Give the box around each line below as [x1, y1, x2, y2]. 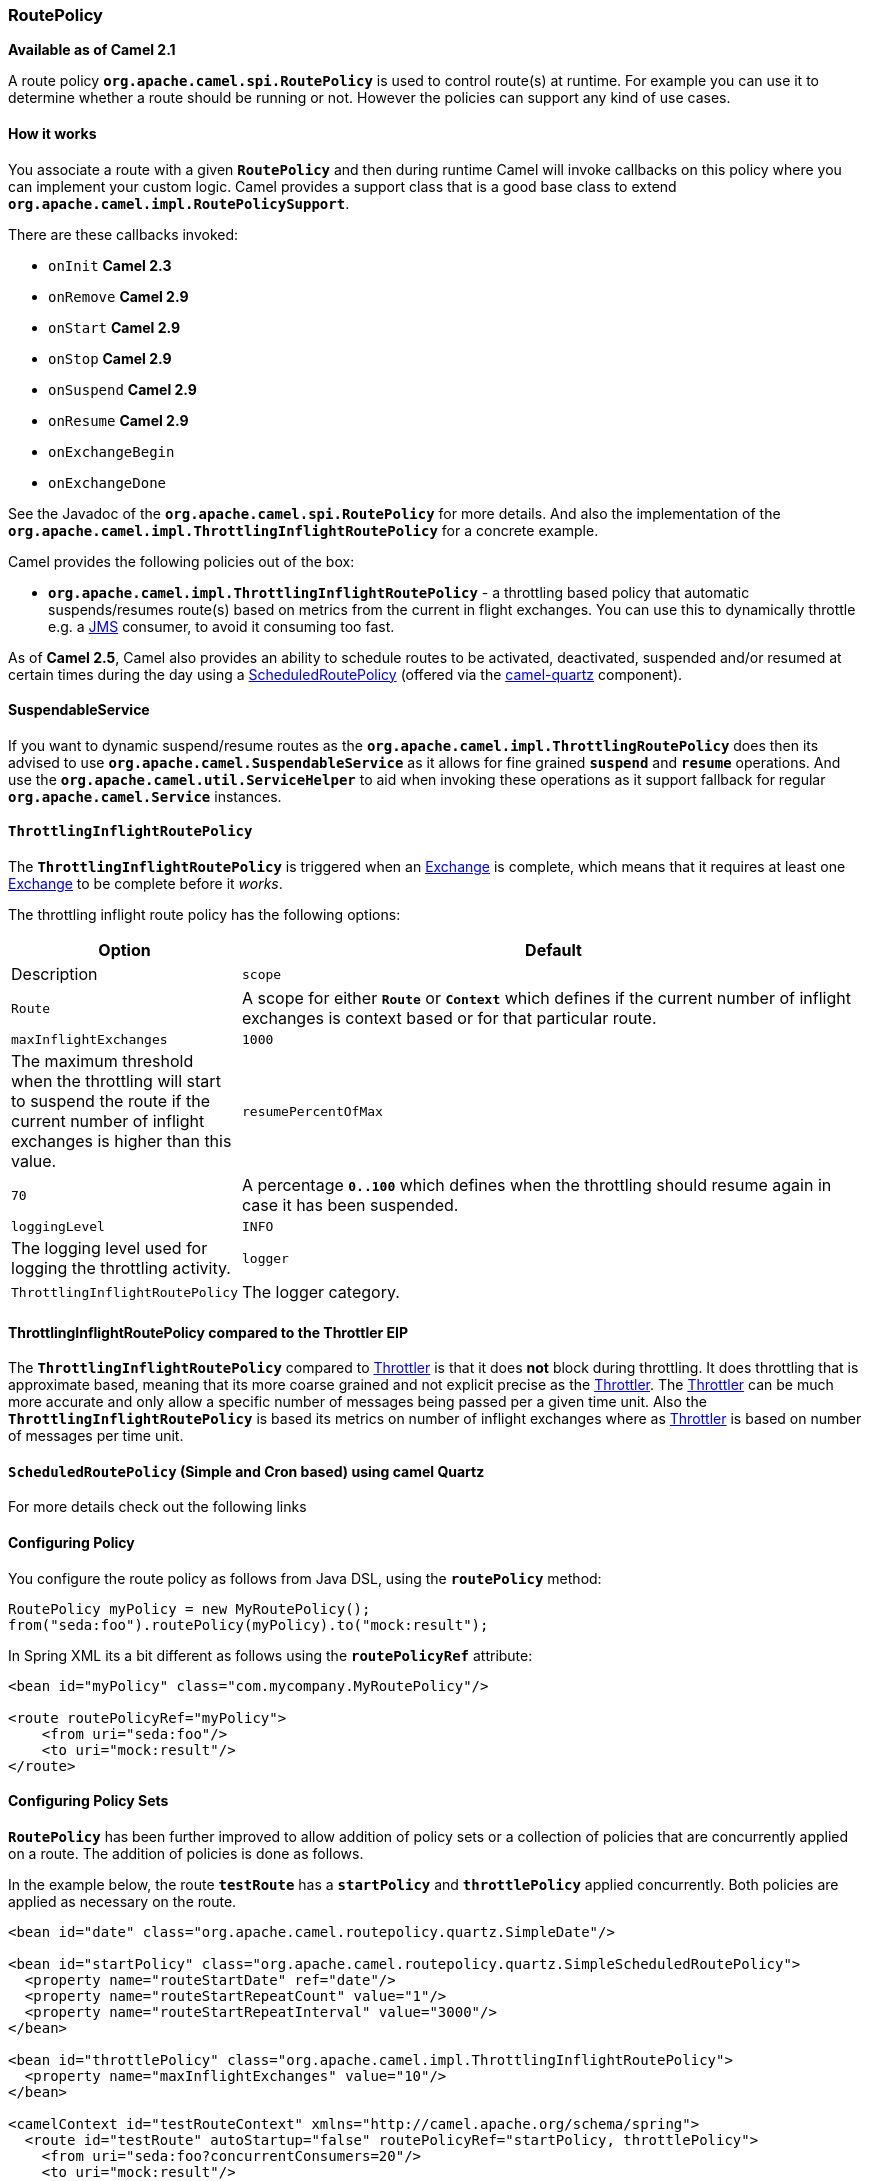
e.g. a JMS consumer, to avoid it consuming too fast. [48, 617, 395, 635]
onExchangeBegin [48, 443, 175, 460]
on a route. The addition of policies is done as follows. [8, 1844, 364, 1862]
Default [525, 940, 582, 961]
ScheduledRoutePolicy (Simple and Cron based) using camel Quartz [8, 1462, 485, 1480]
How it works [8, 124, 97, 142]
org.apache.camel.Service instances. [8, 787, 282, 805]
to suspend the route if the [11, 1091, 210, 1112]
